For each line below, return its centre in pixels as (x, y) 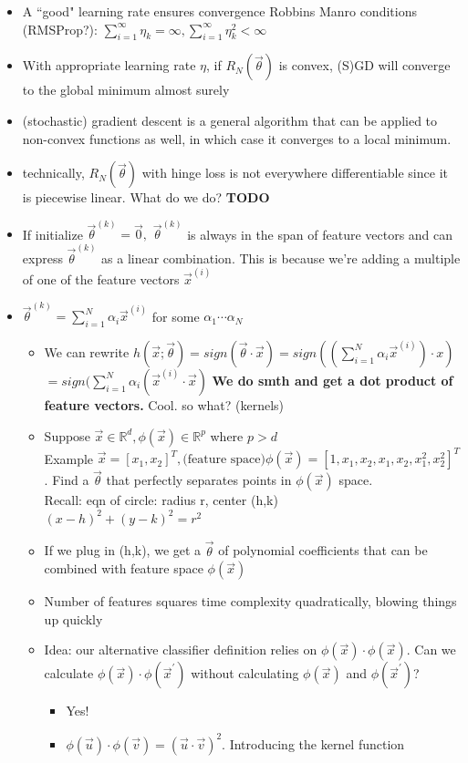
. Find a (67, 480)
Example (69, 458)
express (42, 258)
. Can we (431, 650)
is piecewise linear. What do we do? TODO (146, 197)
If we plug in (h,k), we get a (123, 550)
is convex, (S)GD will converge (364, 65)
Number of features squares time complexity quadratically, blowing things (250, 601)
